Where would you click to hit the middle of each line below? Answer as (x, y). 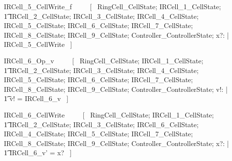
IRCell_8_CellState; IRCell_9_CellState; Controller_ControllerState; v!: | (116, 89)
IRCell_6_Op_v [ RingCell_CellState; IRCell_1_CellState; (104, 60)
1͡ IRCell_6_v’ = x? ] (38, 153)
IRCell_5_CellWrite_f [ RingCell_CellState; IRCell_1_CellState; (113, 6)
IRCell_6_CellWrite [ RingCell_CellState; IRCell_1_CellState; (109, 114)
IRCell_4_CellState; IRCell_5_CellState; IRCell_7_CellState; (99, 134)
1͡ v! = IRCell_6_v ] (36, 98)
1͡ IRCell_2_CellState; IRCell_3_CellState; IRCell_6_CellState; (101, 124)
